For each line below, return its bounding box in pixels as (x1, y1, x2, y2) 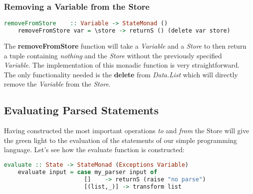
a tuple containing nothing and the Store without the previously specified (4, 50, 222, 60)
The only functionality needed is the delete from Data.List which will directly (4, 69, 238, 79)
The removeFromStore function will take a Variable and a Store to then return (4, 40, 247, 51)
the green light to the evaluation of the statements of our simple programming (4, 135, 237, 145)
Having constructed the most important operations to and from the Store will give (4, 125, 249, 136)
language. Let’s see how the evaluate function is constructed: (4, 144, 185, 155)
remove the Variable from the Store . (4, 79, 111, 89)
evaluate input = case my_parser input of (18, 168, 158, 176)
